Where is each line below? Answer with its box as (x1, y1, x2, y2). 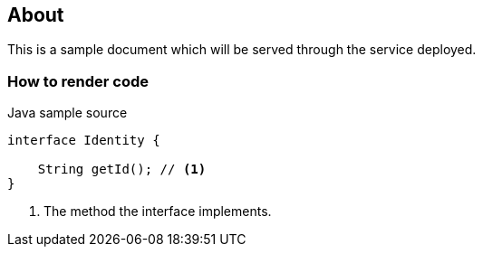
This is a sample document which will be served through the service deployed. (7, 42, 477, 58)
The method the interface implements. (43, 203, 272, 220)
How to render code (7, 71, 150, 90)
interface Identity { (7, 133, 160, 148)
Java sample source (7, 105, 128, 121)
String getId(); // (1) (37, 162, 207, 177)
